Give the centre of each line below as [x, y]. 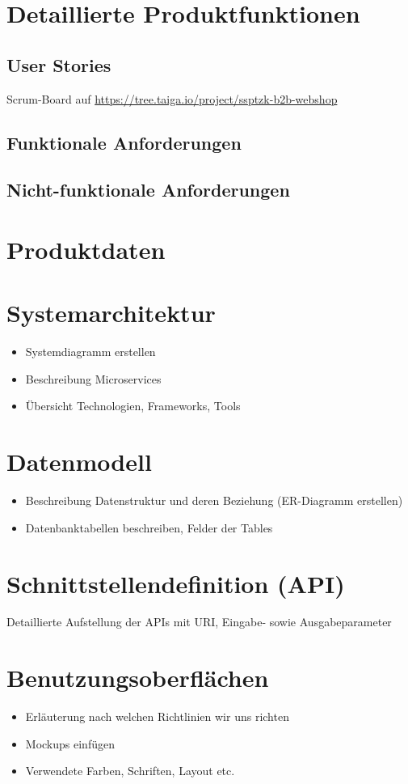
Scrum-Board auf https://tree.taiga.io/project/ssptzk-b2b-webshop [172, 98]
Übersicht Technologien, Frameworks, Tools [133, 406]
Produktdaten [86, 249]
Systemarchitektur [111, 313]
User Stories [59, 64]
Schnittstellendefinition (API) [176, 583]
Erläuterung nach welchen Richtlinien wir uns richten [157, 716]
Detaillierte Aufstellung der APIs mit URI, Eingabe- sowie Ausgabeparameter [199, 622]
